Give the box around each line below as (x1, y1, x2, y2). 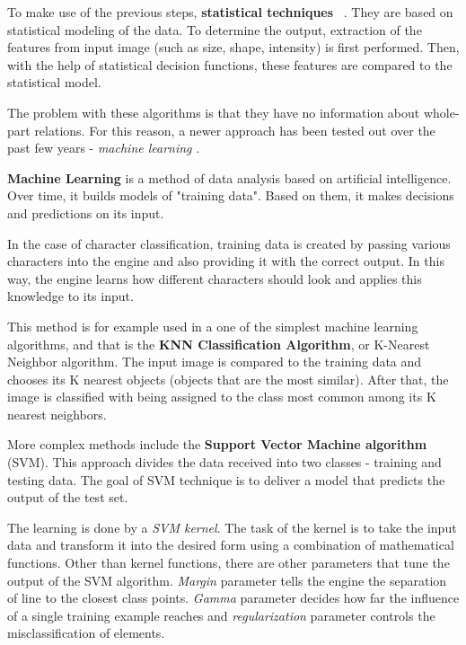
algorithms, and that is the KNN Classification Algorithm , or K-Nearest (7, 334, 430, 353)
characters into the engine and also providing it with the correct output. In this (7, 252, 444, 270)
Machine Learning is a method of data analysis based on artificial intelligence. (7, 168, 452, 187)
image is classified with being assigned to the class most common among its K (7, 387, 436, 406)
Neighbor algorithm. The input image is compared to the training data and (7, 352, 422, 371)
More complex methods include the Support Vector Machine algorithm (7, 435, 427, 454)
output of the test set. (7, 488, 128, 507)
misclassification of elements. (7, 623, 165, 642)
